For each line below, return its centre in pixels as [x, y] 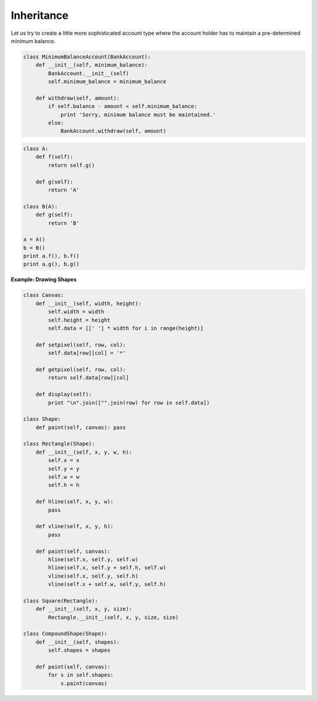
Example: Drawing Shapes [44, 280]
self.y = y [64, 469]
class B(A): [41, 206]
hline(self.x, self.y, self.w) [93, 559]
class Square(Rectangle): [61, 601]
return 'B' [64, 223]
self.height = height [79, 320]
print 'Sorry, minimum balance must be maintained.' [138, 114]
